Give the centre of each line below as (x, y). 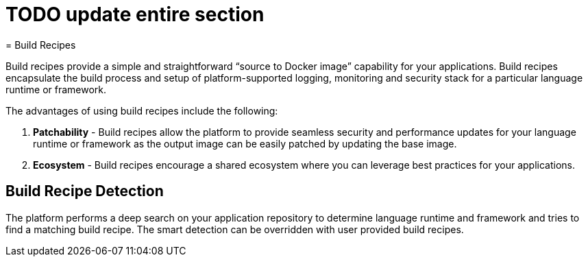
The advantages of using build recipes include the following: (142, 110)
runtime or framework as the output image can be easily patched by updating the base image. (245, 143)
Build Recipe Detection (85, 191)
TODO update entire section (135, 14)
